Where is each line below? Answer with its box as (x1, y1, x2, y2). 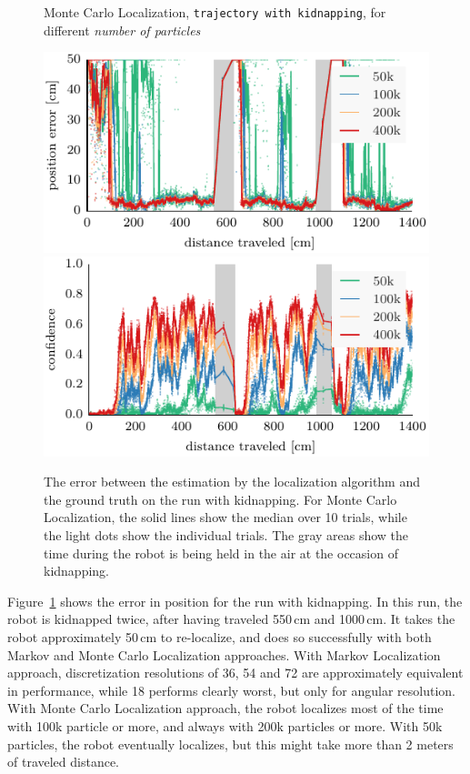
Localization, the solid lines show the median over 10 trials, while (44, 508, 407, 527)
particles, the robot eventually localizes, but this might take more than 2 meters (7, 734, 454, 753)
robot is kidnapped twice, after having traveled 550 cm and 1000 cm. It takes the (7, 609, 455, 628)
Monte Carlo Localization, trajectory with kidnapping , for (44, 3, 386, 21)
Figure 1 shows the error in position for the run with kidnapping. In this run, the (7, 591, 463, 610)
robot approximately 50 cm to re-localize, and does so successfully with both (7, 627, 432, 646)
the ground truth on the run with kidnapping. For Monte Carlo (44, 489, 397, 508)
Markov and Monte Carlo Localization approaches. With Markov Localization (7, 645, 441, 664)
